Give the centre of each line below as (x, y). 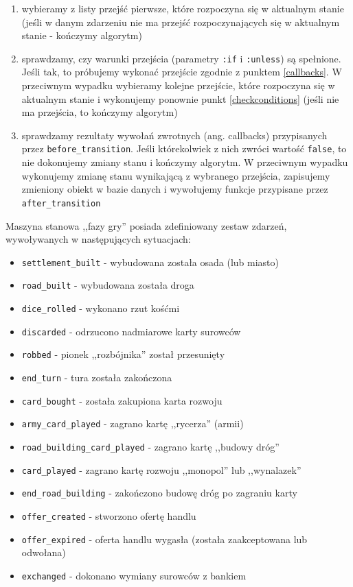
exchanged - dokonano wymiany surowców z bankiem (134, 575)
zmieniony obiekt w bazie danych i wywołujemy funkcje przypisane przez (175, 189)
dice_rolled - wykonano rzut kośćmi (101, 308)
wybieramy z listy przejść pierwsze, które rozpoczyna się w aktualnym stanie (183, 8)
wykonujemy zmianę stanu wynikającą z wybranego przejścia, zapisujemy (176, 175)
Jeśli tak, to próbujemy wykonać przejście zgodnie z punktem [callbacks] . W (182, 72)
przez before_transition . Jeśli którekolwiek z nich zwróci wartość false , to (184, 148)
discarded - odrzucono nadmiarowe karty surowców (131, 331)
